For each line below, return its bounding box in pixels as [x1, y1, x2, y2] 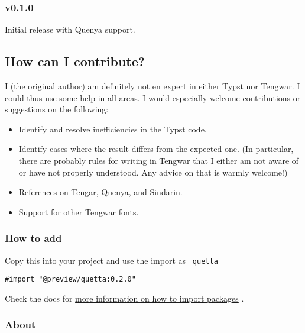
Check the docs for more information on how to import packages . [5, 292, 244, 304]
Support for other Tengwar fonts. [18, 205, 139, 218]
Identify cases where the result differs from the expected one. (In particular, [18, 143, 294, 155]
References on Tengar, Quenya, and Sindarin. [18, 186, 183, 198]
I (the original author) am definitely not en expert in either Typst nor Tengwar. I [5, 80, 300, 92]
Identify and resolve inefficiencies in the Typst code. [18, 122, 207, 135]
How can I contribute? [5, 52, 145, 70]
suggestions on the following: [5, 103, 109, 115]
